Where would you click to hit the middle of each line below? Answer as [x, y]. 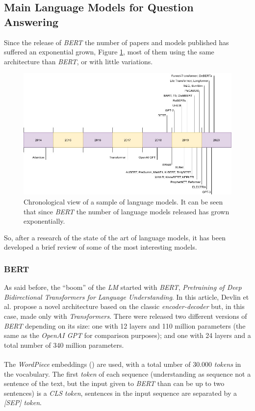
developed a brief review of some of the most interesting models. [101, 247]
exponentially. [44, 221]
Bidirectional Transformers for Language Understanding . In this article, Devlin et [127, 296]
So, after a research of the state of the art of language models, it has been [115, 237]
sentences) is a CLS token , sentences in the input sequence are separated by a [121, 393]
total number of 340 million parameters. [64, 345]
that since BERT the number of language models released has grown [127, 211]
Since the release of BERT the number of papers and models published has [116, 42]
